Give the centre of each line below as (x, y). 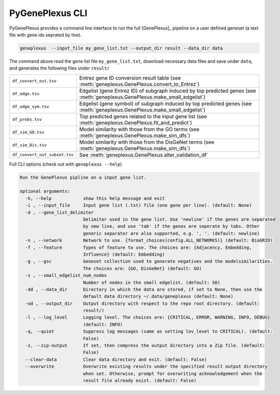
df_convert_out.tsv (34, 81)
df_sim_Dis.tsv (29, 145)
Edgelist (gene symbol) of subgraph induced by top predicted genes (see (165, 104)
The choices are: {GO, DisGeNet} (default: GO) (142, 268)
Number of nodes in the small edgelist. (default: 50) (151, 282)
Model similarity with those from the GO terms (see (139, 129)
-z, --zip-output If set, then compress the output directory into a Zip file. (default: (145, 346)
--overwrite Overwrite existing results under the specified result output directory (146, 366)
